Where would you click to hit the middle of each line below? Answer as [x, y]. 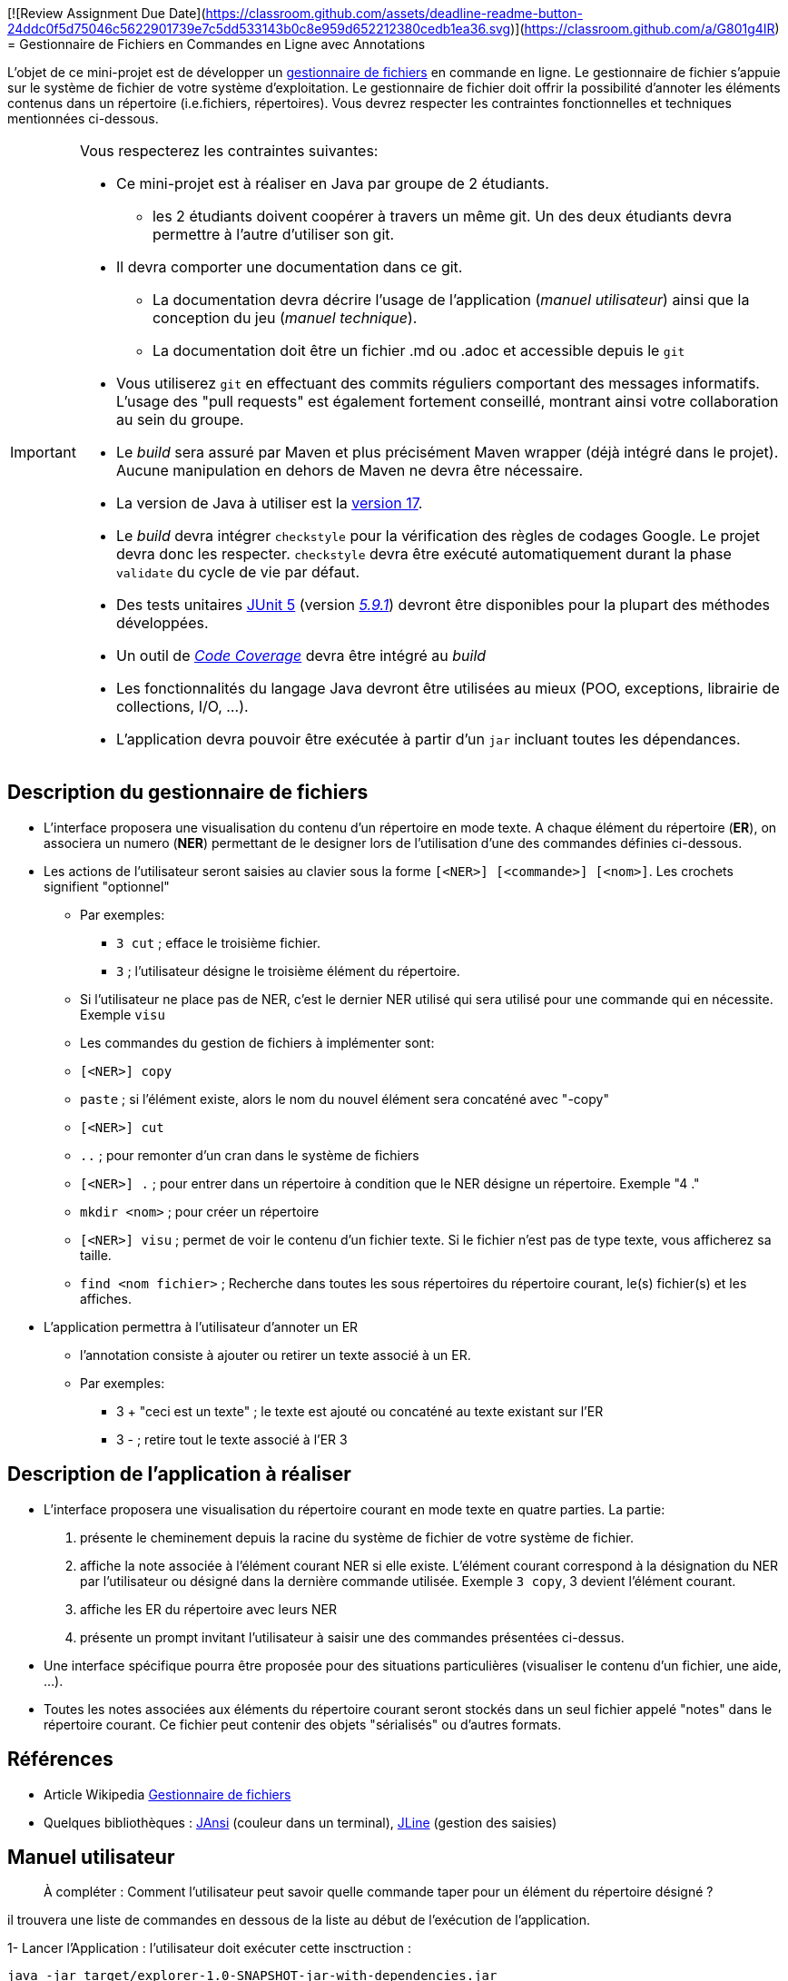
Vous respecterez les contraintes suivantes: [229, 151]
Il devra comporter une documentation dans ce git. [289, 267]
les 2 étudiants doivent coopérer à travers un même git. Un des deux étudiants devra [442, 216]
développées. [162, 623]
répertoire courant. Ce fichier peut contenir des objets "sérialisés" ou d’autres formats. [303, 1724]
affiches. [106, 1298]
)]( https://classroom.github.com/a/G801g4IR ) [645, 29]
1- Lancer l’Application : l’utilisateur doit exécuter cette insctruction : [209, 1948]
